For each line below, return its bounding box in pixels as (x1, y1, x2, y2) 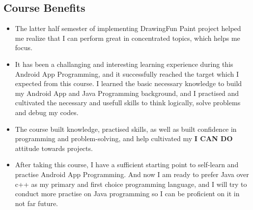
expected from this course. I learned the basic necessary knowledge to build (15, 78, 242, 89)
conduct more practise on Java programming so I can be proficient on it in (15, 188, 240, 199)
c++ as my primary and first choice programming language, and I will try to (15, 179, 247, 189)
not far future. (15, 198, 58, 208)
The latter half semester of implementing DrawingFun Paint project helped (15, 23, 241, 33)
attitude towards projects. (15, 143, 93, 153)
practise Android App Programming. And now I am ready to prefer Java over (15, 169, 249, 179)
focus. (15, 42, 32, 53)
